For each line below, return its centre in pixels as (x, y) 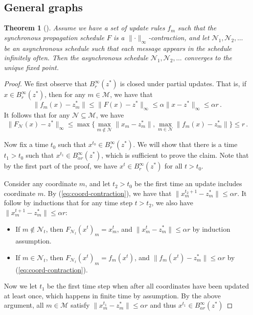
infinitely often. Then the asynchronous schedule (76, 58)
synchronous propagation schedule (54, 37)
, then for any (65, 94)
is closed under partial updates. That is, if (183, 84)
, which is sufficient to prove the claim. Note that (175, 155)
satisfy (80, 305)
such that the (197, 28)
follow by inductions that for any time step (68, 203)
